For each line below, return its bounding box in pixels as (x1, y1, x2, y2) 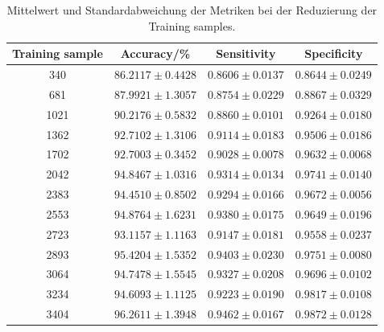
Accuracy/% (120, 45, 191, 62)
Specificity (304, 45, 363, 62)
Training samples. (148, 17, 236, 34)
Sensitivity (216, 45, 276, 62)
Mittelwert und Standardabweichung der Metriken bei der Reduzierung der (6, 2, 378, 18)
